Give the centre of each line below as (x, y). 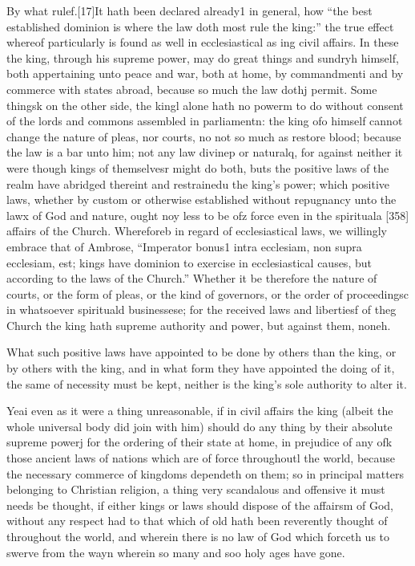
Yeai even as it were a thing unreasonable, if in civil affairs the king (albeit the (200, 411)
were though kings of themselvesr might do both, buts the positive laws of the (198, 167)
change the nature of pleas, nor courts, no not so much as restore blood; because (204, 136)
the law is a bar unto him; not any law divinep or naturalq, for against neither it (205, 152)
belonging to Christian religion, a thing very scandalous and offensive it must (196, 489)
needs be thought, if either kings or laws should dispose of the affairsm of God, (200, 505)
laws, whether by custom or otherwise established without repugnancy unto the (201, 200)
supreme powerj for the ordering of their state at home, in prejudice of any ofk (199, 442)
